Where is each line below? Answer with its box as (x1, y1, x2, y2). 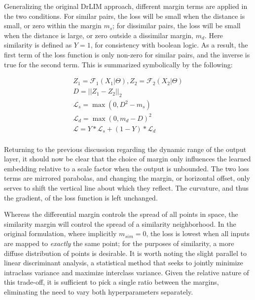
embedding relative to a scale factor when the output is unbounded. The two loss (4, 163, 249, 173)
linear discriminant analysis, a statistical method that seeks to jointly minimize (4, 257, 243, 268)
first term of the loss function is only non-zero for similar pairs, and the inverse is (4, 49, 250, 59)
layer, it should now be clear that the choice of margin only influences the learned (4, 153, 251, 164)
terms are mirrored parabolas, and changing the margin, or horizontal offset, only (4, 173, 250, 183)
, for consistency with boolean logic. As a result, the (90, 40, 248, 50)
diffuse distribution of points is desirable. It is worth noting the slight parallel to (4, 248, 247, 258)
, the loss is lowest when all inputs (146, 228, 250, 239)
